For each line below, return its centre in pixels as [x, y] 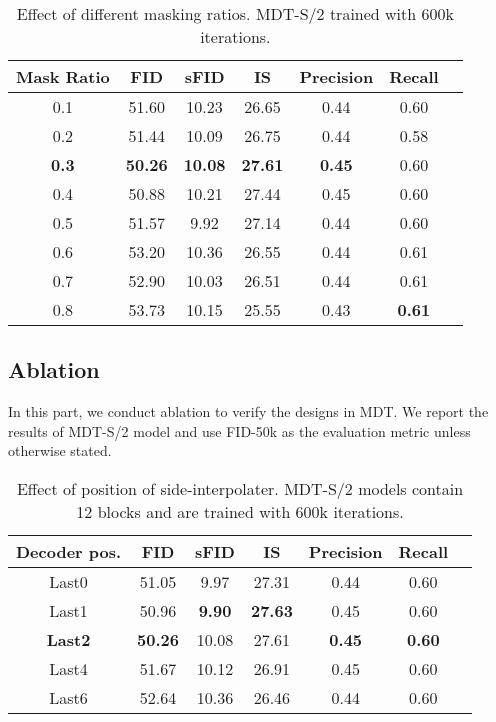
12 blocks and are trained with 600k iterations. [240, 511]
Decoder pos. [69, 551]
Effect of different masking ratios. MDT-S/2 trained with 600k [235, 13]
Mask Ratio [63, 76]
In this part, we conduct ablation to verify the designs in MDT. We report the [248, 411]
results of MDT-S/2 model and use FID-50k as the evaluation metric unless [239, 430]
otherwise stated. [60, 450]
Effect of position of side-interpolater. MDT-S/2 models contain [240, 488]
